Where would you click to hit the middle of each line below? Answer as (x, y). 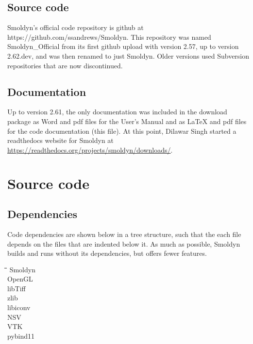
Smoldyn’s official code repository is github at (76, 27)
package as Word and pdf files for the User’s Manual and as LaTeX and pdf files (127, 121)
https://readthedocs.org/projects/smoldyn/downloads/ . (90, 149)
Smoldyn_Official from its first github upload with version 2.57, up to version (123, 46)
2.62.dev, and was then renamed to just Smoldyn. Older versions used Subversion (128, 55)
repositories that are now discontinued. (65, 65)
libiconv (19, 307)
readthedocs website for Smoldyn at (60, 140)
